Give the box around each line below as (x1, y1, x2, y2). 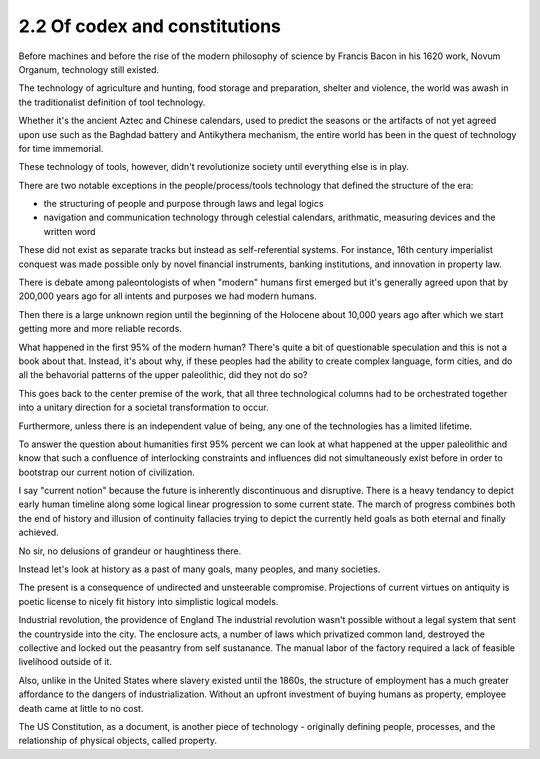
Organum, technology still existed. (18, 63, 160, 75)
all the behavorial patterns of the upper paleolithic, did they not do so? (18, 369, 308, 381)
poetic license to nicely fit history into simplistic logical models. (18, 595, 279, 607)
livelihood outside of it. (18, 656, 112, 668)
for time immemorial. (18, 142, 104, 154)
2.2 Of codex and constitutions (18, 15, 282, 37)
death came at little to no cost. (18, 702, 144, 714)
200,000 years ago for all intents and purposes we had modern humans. (18, 290, 317, 302)
